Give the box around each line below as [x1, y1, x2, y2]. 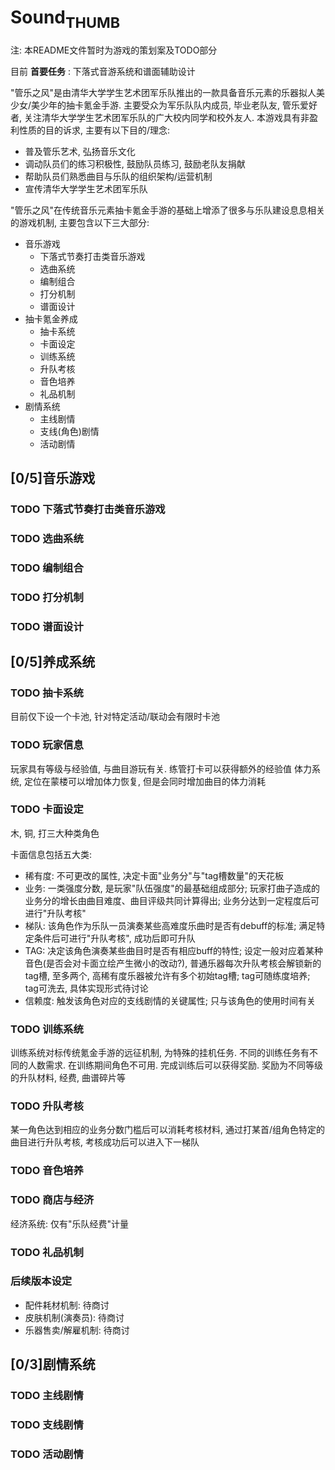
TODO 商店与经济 [10, 1193, 95, 1207]
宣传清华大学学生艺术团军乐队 [24, 182, 148, 195]
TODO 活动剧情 [10, 1447, 84, 1461]
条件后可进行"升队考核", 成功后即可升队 [33, 932, 196, 944]
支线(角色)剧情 [39, 425, 100, 437]
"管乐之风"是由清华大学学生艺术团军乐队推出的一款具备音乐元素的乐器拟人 [10, 86, 317, 98]
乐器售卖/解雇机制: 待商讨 [24, 1324, 130, 1336]
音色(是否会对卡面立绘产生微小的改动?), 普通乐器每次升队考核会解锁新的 [24, 957, 322, 969]
